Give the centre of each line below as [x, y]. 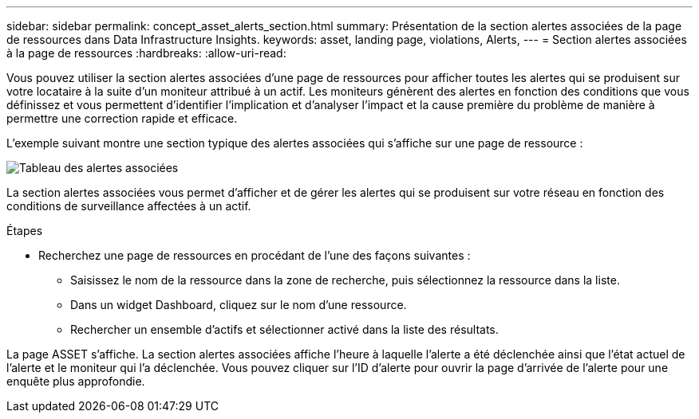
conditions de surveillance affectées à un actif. [129, 206]
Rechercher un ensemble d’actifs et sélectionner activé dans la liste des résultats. [284, 329]
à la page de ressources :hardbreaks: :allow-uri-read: [146, 53]
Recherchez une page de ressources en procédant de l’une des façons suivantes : [255, 255]
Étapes [25, 231]
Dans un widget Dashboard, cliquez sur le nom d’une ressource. [239, 305]
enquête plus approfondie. [76, 381]
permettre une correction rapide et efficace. [122, 118]
